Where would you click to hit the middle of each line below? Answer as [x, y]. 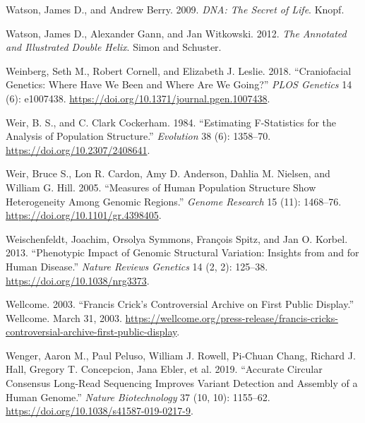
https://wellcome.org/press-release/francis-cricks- [232, 317]
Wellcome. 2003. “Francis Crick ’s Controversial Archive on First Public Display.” [180, 304]
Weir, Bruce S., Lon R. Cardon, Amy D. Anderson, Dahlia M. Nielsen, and [168, 173]
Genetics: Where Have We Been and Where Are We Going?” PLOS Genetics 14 [179, 84]
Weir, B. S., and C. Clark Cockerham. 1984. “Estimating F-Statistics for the [171, 122]
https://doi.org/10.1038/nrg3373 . [78, 280]
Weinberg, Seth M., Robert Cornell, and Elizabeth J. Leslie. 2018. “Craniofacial [179, 70]
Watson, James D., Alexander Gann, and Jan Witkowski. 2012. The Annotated [176, 33]
